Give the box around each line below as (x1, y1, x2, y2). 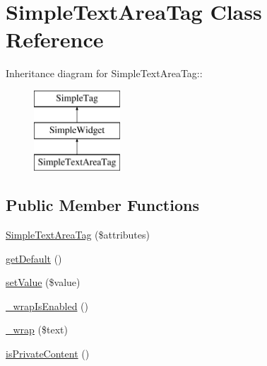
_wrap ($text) (6, 322, 68, 337)
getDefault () (6, 251, 62, 265)
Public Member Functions (6, 194, 199, 216)
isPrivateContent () (6, 346, 90, 361)
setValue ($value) (6, 275, 81, 290)
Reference (6, 25, 104, 54)
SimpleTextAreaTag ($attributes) (6, 227, 150, 242)
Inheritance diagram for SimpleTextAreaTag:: (6, 66, 203, 81)
